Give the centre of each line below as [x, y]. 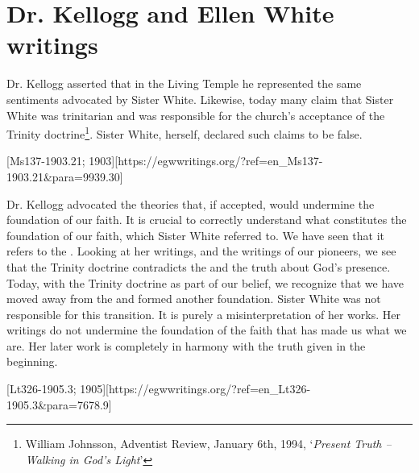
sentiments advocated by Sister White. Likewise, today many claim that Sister [200, 99]
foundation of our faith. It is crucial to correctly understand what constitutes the [207, 220]
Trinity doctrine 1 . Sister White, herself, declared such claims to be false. [185, 133]
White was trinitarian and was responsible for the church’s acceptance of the [196, 115]
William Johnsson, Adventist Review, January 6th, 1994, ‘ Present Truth [203, 444]
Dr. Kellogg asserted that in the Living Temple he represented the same [184, 83]
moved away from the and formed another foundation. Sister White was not [194, 299]
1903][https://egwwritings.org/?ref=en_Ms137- [206, 161]
